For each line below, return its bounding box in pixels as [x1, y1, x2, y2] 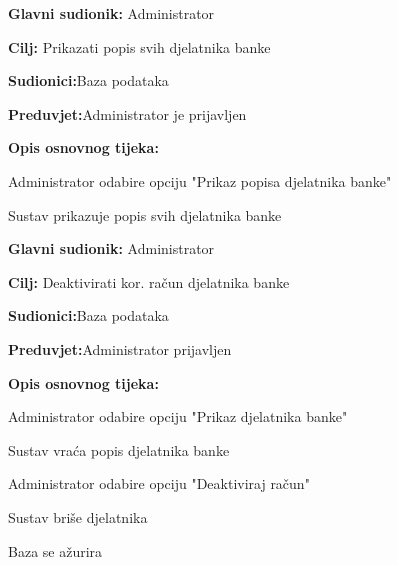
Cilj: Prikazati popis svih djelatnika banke [8, 36, 271, 57]
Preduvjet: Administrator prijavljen [8, 338, 232, 359]
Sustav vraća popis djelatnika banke [8, 439, 230, 460]
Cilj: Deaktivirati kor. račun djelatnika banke [8, 271, 290, 292]
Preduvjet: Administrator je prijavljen [8, 103, 247, 124]
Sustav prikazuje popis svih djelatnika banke [8, 204, 282, 225]
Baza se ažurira [8, 540, 103, 561]
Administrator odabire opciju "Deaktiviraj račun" [8, 473, 310, 494]
